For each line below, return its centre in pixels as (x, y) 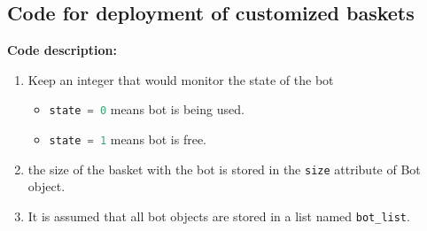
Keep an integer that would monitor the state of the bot (181, 79)
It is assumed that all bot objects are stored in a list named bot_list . (219, 216)
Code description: (62, 50)
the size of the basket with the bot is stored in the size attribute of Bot (224, 169)
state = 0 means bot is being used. (147, 109)
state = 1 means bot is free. (128, 139)
